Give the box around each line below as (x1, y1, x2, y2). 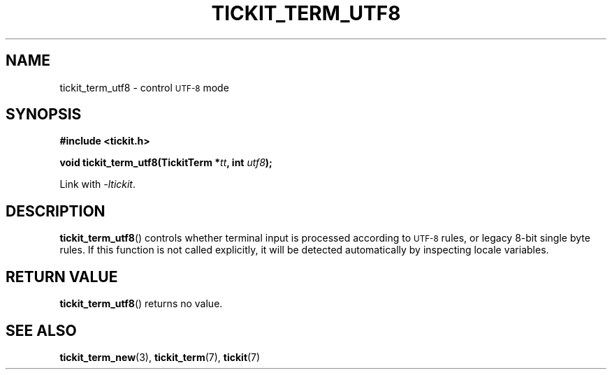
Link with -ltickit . (59, 178, 136, 191)
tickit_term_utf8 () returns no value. (59, 297, 223, 310)
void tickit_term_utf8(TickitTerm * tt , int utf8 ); (59, 156, 272, 169)
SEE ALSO (6, 321, 77, 339)
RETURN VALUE (6, 267, 118, 286)
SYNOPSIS (6, 105, 82, 124)
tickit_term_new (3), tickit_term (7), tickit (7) (59, 351, 261, 363)
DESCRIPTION (6, 202, 105, 220)
